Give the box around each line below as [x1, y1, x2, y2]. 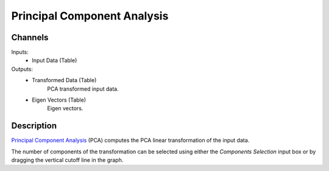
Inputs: [11, 49, 29, 56]
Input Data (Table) [32, 57, 77, 64]
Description [11, 120, 57, 131]
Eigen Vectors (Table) [32, 96, 87, 103]
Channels [11, 32, 49, 43]
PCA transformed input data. [47, 85, 119, 92]
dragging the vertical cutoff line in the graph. [11, 156, 124, 164]
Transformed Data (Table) [32, 77, 97, 84]
